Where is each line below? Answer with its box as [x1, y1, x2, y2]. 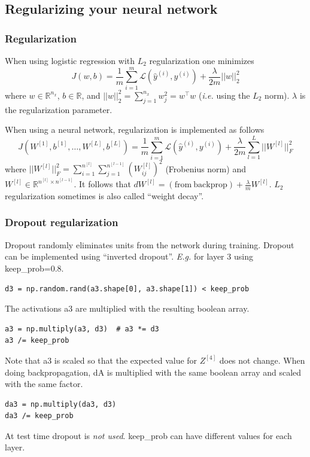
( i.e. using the [199, 89, 250, 101]
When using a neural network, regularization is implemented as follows [5, 123, 265, 136]
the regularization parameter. [5, 103, 113, 115]
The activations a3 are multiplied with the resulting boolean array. [5, 302, 250, 315]
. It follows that [74, 178, 131, 190]
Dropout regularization [5, 215, 118, 230]
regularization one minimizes [149, 54, 254, 66]
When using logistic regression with [5, 54, 135, 66]
